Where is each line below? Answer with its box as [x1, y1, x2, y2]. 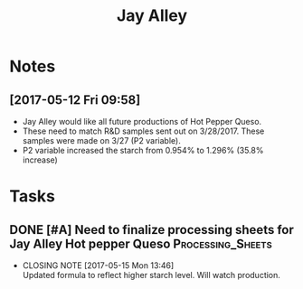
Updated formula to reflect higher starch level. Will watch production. [22, 270, 280, 280]
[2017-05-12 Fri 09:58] [9, 92, 141, 107]
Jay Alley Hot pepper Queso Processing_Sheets [9, 236, 273, 251]
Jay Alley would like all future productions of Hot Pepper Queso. [22, 117, 262, 126]
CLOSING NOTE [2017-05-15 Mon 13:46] [22, 260, 175, 271]
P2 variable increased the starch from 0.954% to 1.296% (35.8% [22, 145, 264, 155]
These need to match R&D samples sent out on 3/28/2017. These [22, 126, 265, 136]
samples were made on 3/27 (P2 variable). [22, 135, 181, 145]
